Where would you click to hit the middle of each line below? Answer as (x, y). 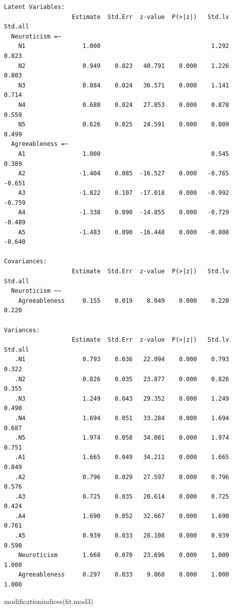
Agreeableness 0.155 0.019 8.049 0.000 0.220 (124, 301)
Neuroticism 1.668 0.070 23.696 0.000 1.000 (124, 555)
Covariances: (25, 262)
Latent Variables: (34, 7)
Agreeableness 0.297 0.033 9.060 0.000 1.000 (124, 575)
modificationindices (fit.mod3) (49, 601)
